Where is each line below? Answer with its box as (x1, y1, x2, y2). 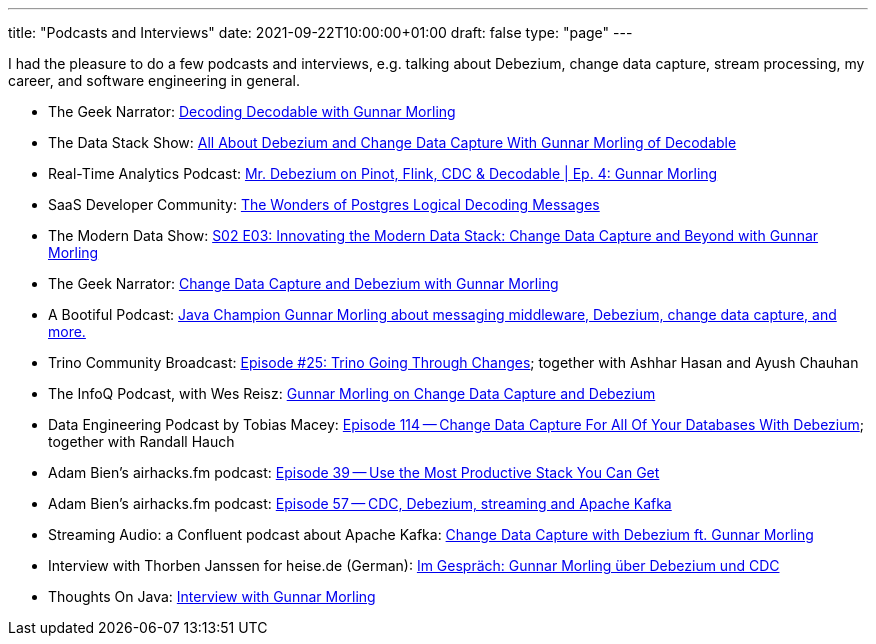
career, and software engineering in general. (8, 72, 301, 89)
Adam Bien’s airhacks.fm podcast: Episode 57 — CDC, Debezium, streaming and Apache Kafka (48, 495, 672, 512)
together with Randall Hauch (48, 433, 235, 450)
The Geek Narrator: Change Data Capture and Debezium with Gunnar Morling (48, 275, 559, 292)
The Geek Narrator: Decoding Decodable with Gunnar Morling (48, 103, 456, 120)
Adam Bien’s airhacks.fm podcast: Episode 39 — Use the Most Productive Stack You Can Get (48, 464, 660, 481)
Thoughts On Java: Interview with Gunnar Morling (48, 588, 376, 605)
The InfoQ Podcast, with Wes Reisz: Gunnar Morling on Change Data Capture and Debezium (48, 385, 656, 402)
